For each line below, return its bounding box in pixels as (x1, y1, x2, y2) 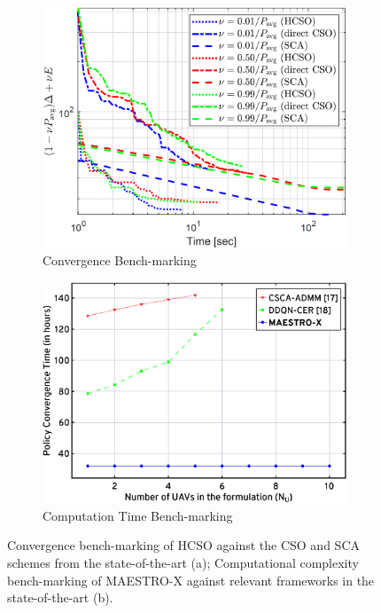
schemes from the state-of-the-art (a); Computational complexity (7, 554, 359, 571)
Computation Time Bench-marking (43, 506, 233, 524)
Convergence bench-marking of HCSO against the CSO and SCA (7, 536, 360, 554)
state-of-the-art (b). (7, 588, 113, 607)
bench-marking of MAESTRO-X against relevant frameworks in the (7, 570, 375, 589)
